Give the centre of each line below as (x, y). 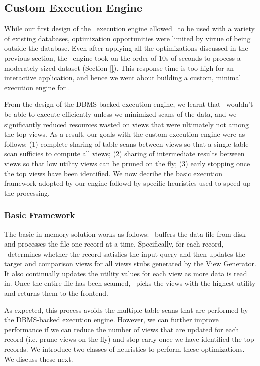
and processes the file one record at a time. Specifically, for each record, (114, 244)
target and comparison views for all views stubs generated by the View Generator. (130, 263)
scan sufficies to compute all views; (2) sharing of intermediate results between (124, 153)
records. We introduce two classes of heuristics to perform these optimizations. (124, 349)
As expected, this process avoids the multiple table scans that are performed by (126, 310)
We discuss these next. (39, 359)
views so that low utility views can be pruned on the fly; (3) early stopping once (127, 163)
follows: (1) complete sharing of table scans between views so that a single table (126, 143)
